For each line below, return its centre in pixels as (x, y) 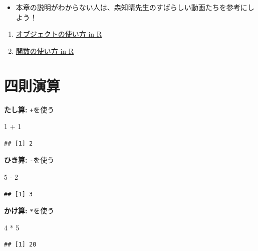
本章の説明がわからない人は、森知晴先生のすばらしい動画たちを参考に (132, 7)
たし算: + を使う (29, 109)
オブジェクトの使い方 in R (59, 34)
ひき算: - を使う (29, 160)
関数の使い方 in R (45, 50)
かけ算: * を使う (29, 211)
